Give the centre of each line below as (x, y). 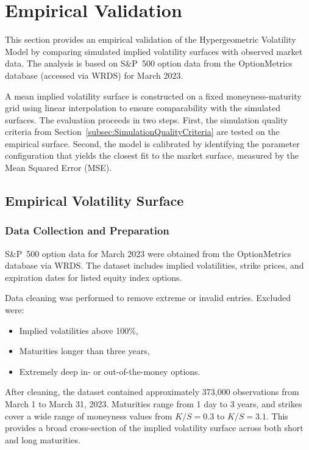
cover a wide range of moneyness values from (89, 416)
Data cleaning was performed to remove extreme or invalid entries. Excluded (148, 298)
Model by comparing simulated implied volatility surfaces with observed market (154, 51)
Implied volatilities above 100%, (79, 330)
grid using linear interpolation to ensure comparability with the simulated (143, 108)
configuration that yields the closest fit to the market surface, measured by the (152, 155)
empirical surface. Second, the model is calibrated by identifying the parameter (152, 143)
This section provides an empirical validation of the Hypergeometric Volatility (151, 39)
